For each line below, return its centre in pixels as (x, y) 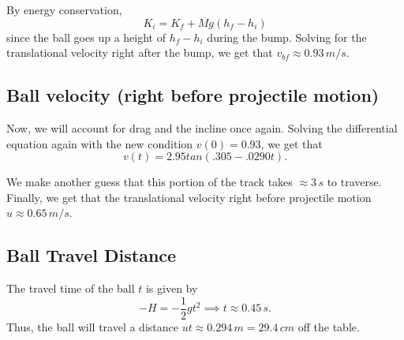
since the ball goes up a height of (86, 37)
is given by (172, 288)
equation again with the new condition (100, 143)
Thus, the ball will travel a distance (92, 326)
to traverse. (354, 182)
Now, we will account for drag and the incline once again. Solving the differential (202, 127)
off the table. (329, 326)
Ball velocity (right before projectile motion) (193, 95)
